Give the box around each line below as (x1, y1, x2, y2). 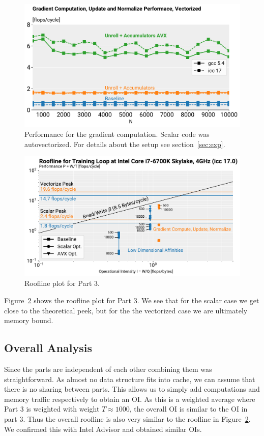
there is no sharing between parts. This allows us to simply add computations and (4, 384, 260, 394)
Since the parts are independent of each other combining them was (4, 363, 212, 374)
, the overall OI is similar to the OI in (129, 403, 248, 414)
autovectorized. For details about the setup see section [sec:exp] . (24, 138, 225, 149)
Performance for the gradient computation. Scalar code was (24, 128, 210, 139)
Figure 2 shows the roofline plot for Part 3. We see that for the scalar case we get (4, 295, 259, 305)
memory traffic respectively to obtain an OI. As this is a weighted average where (4, 393, 255, 404)
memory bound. (4, 315, 53, 326)
